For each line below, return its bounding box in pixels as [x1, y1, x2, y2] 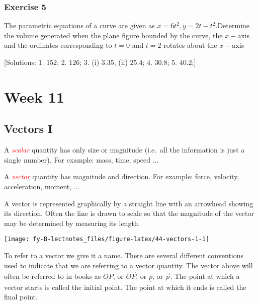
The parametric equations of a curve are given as [4, 20, 155, 31]
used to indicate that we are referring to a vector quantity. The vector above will [4, 260, 253, 270]
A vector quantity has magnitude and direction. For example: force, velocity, [4, 171, 239, 182]
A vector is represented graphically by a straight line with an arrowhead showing [4, 198, 253, 208]
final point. [4, 291, 38, 302]
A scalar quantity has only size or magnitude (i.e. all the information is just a [4, 144, 245, 155]
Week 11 [4, 86, 65, 107]
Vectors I [4, 121, 53, 136]
